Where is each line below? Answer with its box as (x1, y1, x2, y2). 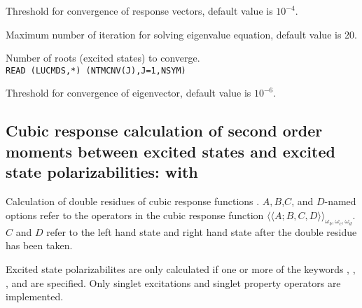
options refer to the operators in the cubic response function (6, 207, 264, 222)
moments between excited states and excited (6, 140, 335, 162)
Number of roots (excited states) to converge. (6, 50, 200, 65)
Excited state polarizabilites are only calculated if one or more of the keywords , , (6, 262, 356, 276)
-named (324, 194, 356, 209)
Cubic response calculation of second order (6, 120, 323, 141)
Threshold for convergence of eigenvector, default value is (6, 85, 251, 100)
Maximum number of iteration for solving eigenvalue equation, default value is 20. (6, 27, 357, 41)
